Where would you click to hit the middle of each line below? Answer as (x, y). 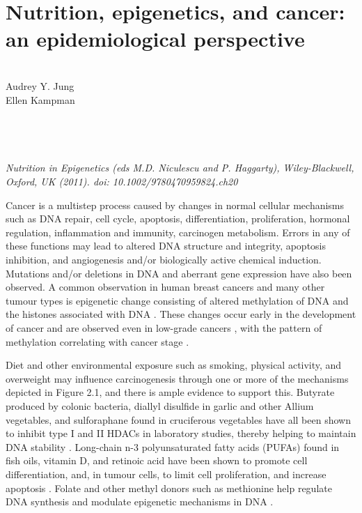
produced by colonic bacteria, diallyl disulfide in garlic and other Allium (160, 405)
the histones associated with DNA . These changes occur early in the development (181, 314)
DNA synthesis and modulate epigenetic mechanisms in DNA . (140, 501)
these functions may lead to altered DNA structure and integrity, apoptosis (166, 246)
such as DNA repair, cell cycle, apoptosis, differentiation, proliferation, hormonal (178, 219)
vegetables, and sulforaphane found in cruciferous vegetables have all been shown (178, 419)
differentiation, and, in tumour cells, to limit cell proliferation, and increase (166, 474)
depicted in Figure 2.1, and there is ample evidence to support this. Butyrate (170, 392)
